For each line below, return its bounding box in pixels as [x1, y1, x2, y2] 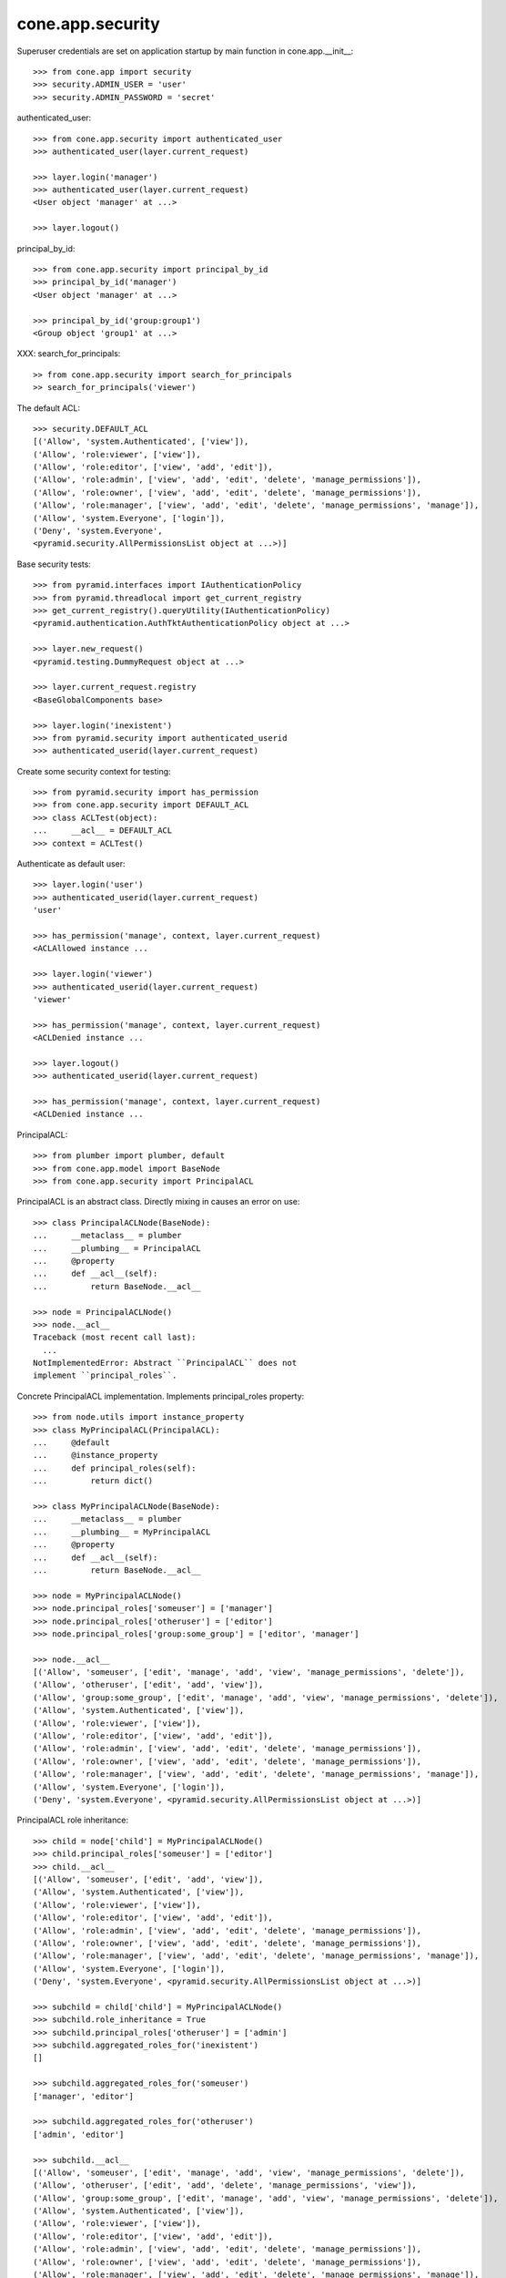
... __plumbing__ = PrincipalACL [33, 1243, 202, 1253]
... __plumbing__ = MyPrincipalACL [33, 1526, 211, 1537]
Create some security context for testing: [16, 765, 172, 776]
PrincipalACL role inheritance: [16, 1814, 129, 1826]
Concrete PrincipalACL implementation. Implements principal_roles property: [16, 1390, 305, 1401]
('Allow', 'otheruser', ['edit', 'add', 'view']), [33, 1679, 264, 1690]
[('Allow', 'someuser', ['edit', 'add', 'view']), [33, 1873, 264, 1884]
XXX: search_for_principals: [16, 348, 121, 359]
